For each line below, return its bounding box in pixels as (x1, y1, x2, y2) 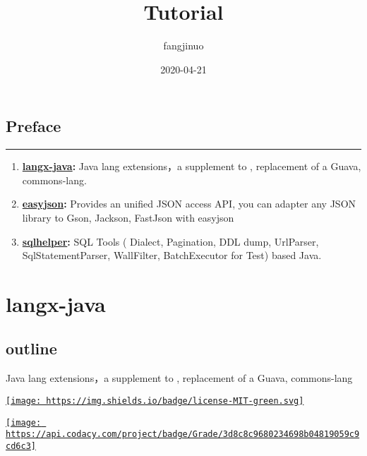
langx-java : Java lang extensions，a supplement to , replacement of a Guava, (22, 159, 361, 174)
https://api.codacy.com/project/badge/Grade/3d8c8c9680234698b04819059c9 (6, 429, 360, 440)
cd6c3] (6, 440, 36, 451)
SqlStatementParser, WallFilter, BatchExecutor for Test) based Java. (22, 248, 322, 263)
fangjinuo (163, 38, 204, 53)
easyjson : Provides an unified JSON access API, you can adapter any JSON (22, 196, 356, 211)
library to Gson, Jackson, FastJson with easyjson (22, 210, 234, 224)
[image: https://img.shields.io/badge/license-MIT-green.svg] (6, 395, 304, 406)
